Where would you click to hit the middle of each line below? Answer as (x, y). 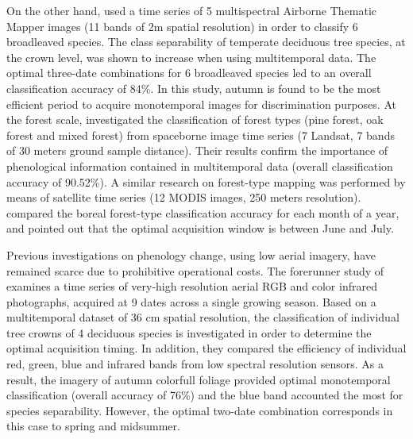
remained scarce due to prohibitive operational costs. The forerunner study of (195, 270)
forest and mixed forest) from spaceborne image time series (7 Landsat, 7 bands (201, 135)
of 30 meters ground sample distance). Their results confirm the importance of (197, 150)
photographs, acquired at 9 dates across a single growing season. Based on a (191, 301)
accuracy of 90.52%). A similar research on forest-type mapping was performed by (206, 181)
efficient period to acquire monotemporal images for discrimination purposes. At (201, 104)
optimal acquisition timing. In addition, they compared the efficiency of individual (206, 348)
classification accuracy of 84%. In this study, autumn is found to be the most (194, 88)
